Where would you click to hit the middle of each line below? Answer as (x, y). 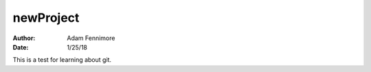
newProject (46, 18)
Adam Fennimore (91, 38)
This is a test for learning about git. (62, 60)
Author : (24, 38)
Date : (21, 47)
